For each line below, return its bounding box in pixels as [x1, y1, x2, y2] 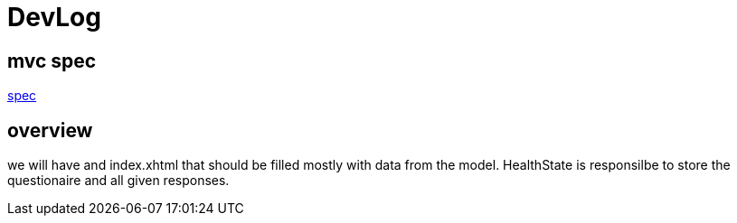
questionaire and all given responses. [7, 172, 230, 189]
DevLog [7, 2, 101, 33]
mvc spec [7, 49, 97, 72]
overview [7, 118, 93, 142]
